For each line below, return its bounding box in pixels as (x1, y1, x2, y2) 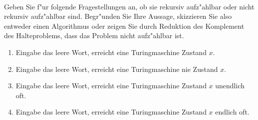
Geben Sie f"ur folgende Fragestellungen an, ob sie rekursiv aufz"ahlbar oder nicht (4, 1, 255, 11)
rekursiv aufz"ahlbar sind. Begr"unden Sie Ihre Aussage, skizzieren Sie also (4, 11, 232, 21)
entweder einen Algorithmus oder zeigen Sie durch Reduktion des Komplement (4, 20, 245, 31)
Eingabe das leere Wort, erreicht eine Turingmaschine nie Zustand (15, 63, 218, 74)
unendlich (215, 80, 245, 91)
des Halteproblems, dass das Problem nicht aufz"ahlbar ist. (4, 30, 184, 41)
